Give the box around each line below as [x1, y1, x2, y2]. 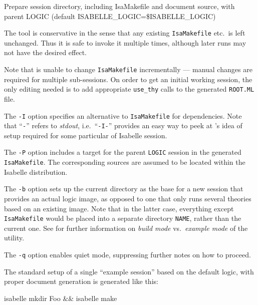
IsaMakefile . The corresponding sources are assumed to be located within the [4, 157, 245, 167]
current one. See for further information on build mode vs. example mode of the [4, 222, 248, 233]
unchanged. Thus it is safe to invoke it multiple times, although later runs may [4, 37, 246, 48]
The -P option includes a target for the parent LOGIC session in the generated [4, 147, 241, 157]
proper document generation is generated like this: [4, 276, 158, 286]
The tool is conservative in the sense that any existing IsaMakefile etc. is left [4, 28, 245, 38]
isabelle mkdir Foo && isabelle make [4, 292, 117, 303]
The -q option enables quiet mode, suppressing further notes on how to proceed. [4, 249, 251, 260]
